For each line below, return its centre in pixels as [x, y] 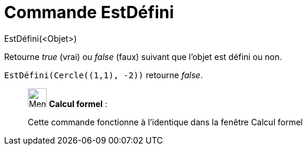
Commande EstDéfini [89, 12]
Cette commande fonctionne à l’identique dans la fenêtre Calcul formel [165, 122]
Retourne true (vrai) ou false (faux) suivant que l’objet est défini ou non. [143, 56]
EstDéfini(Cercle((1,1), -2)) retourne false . [104, 75]
